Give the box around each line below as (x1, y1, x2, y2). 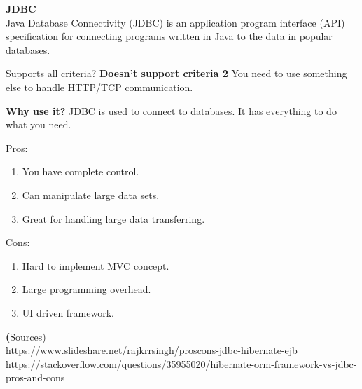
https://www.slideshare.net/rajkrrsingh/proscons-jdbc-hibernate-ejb (6, 343, 298, 357)
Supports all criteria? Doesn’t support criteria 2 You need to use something (6, 66, 347, 81)
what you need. (6, 117, 71, 132)
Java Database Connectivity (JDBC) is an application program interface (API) (6, 15, 345, 29)
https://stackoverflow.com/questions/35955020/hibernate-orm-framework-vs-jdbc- (6, 356, 357, 371)
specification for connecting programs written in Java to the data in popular (6, 29, 333, 43)
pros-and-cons (6, 370, 65, 385)
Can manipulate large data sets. (22, 187, 160, 202)
